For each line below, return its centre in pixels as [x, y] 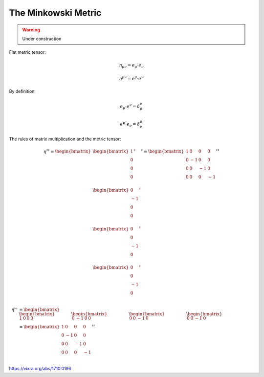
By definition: [22, 91]
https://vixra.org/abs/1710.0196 [40, 369]
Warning [31, 30]
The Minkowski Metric [55, 13]
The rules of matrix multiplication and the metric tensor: [65, 139]
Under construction [42, 39]
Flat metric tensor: [27, 52]
